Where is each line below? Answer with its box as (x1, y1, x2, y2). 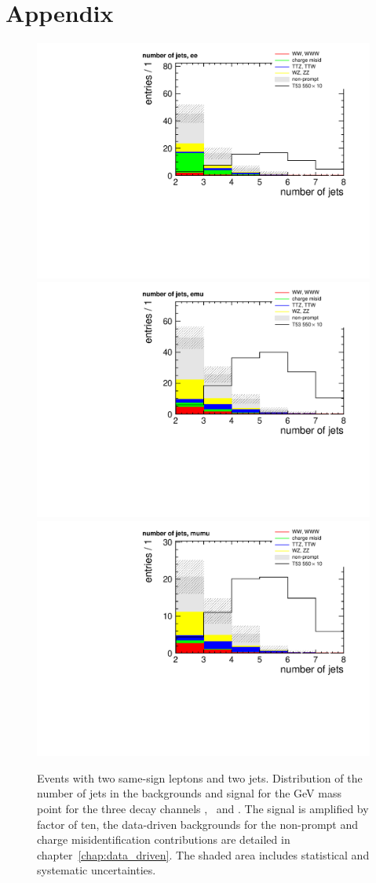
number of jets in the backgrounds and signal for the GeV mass (37, 785, 341, 801)
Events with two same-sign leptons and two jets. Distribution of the (37, 769, 363, 786)
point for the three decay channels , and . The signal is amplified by (37, 801, 369, 817)
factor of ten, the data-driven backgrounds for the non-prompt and (37, 815, 359, 832)
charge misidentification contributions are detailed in (37, 831, 290, 848)
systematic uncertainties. (37, 862, 156, 878)
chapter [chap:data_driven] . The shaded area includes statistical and (37, 846, 370, 863)
